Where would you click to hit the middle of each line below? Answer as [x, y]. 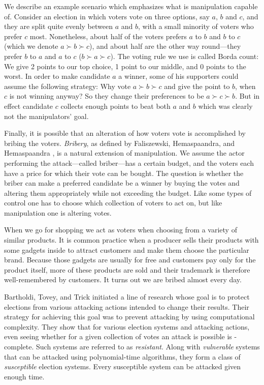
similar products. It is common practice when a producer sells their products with [131, 240]
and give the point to [197, 86]
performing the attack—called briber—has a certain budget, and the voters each [129, 162]
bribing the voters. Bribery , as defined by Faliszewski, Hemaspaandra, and [120, 143]
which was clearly [225, 106]
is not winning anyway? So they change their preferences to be [107, 96]
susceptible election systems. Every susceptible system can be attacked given [123, 366]
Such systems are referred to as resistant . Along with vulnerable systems [148, 346]
